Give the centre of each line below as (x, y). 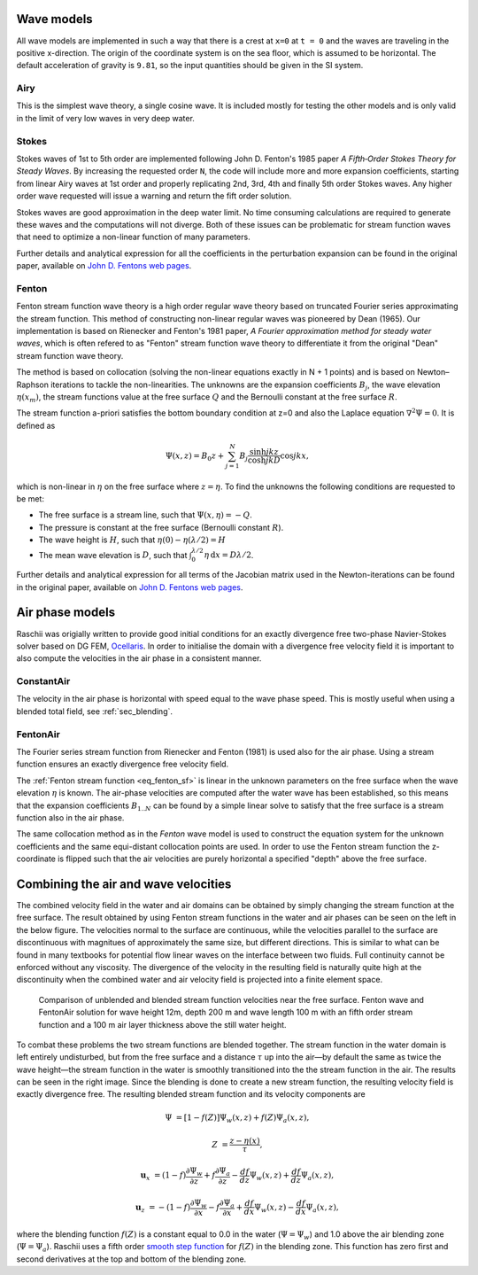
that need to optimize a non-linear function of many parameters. (134, 237)
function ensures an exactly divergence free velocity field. (123, 764)
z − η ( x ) (245, 1141)
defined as (36, 425)
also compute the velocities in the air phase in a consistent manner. (139, 658)
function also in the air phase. (70, 817)
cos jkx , (294, 455)
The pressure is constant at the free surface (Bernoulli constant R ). (161, 527)
